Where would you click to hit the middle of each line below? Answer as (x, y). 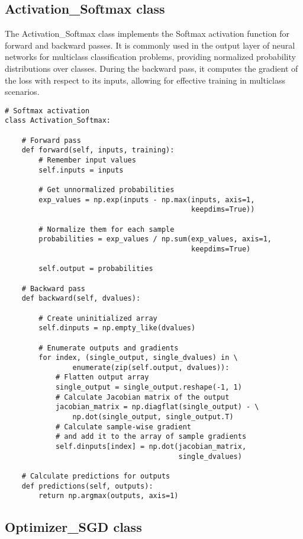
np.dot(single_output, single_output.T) (153, 417)
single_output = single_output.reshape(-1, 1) (149, 387)
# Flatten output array (102, 377)
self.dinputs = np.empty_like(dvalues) (117, 328)
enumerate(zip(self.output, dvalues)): (151, 367)
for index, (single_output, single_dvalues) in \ (138, 358)
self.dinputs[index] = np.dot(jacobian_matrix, (151, 447)
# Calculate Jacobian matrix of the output (142, 397)
